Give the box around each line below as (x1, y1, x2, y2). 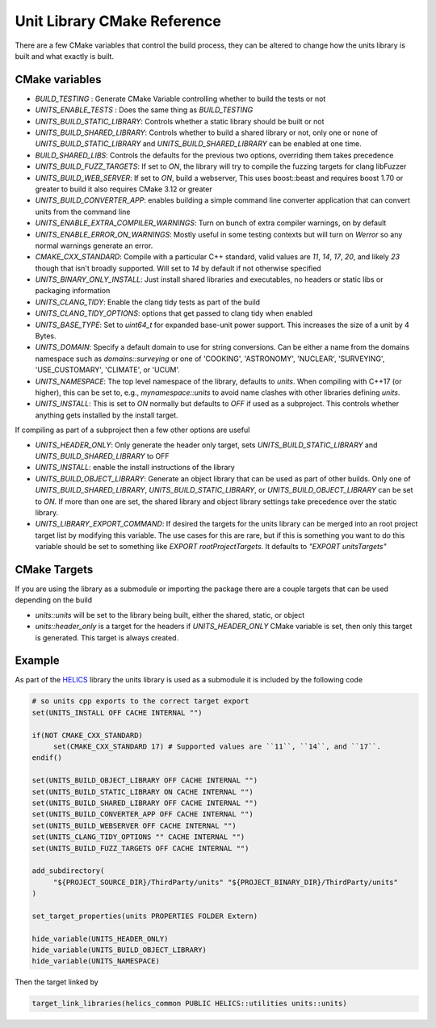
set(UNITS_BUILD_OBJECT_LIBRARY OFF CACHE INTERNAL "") (31, 776, 258, 785)
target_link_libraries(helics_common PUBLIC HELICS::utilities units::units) (31, 999, 347, 1009)
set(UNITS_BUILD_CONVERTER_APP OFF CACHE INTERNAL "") (31, 810, 254, 819)
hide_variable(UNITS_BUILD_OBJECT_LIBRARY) (31, 946, 208, 955)
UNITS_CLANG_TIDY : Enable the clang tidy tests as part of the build (35, 297, 261, 307)
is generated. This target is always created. (35, 632, 179, 642)
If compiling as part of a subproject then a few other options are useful (15, 425, 250, 435)
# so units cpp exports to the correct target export (31, 697, 249, 706)
